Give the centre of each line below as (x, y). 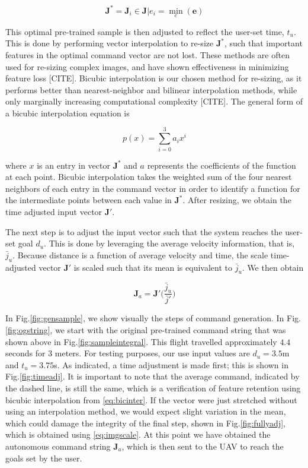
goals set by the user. (44, 458)
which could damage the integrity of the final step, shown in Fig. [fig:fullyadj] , (145, 423)
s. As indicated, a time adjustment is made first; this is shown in (171, 364)
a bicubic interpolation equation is (68, 113)
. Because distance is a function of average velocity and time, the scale (140, 254)
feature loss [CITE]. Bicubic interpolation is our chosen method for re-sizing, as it (154, 78)
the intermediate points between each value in (89, 200)
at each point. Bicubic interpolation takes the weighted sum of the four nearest (149, 177)
